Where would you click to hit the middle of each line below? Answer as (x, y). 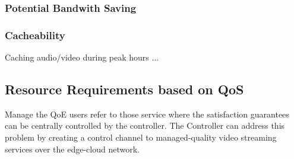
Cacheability (35, 35)
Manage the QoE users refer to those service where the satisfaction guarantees (147, 114)
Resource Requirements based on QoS (124, 89)
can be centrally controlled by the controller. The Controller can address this (145, 125)
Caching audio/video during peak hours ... (82, 57)
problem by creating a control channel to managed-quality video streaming (141, 137)
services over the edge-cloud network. (72, 149)
